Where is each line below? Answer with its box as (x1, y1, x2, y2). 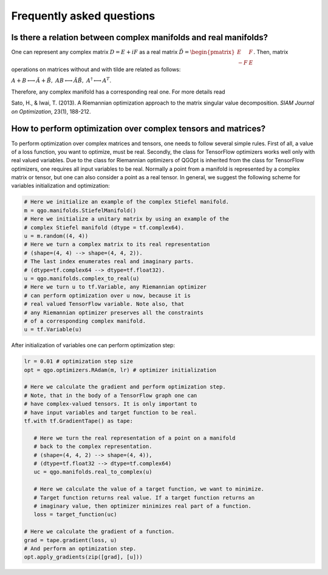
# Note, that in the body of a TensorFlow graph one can (24, 392, 197, 399)
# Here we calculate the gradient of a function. (24, 528, 175, 535)
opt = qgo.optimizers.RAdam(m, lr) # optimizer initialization (24, 367, 217, 373)
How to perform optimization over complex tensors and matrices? (11, 123, 266, 134)
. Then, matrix (253, 49, 289, 56)
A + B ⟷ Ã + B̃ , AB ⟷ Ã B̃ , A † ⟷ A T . (11, 76, 112, 84)
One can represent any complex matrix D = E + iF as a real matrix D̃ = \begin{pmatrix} (11, 49, 235, 56)
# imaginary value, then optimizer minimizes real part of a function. (33, 502, 252, 509)
